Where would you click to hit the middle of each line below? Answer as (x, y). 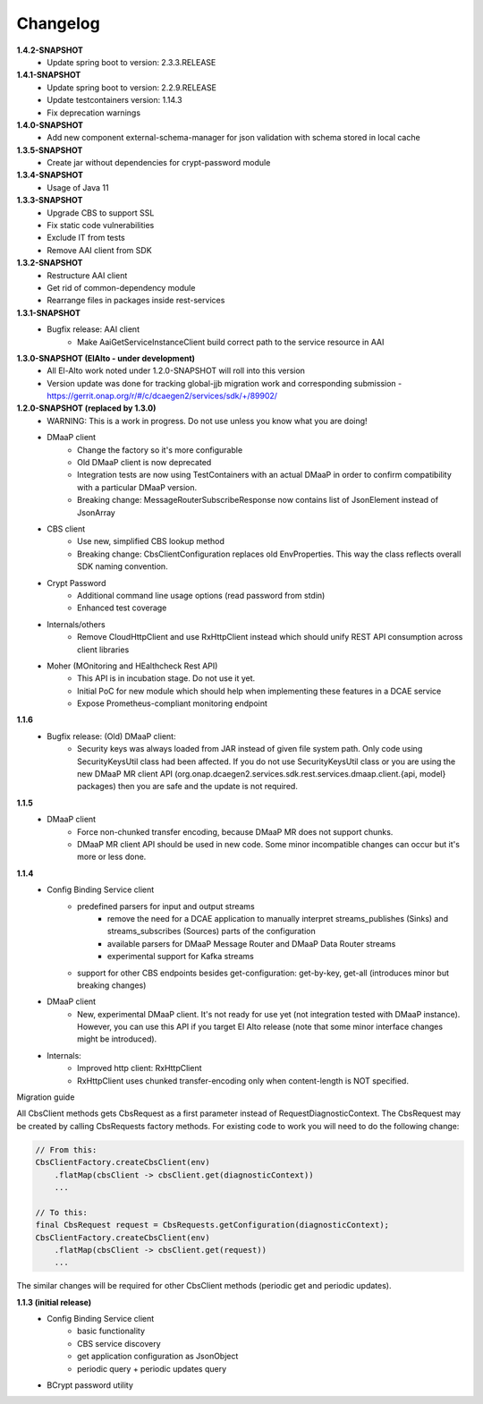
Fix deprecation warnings (94, 113)
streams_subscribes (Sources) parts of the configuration (212, 932)
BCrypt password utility (90, 1385)
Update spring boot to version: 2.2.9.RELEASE (131, 87)
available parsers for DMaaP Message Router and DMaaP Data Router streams (252, 943)
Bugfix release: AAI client (93, 329)
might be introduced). (117, 1039)
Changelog (58, 23)
